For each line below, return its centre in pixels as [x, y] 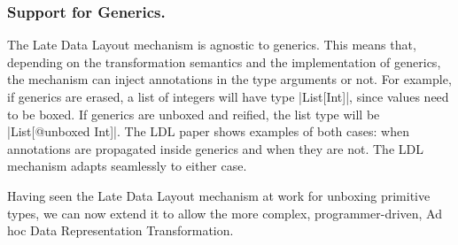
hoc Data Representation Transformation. [120, 230]
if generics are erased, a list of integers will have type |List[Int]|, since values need [228, 96]
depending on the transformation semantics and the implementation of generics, [224, 61]
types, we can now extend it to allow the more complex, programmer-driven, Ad [225, 213]
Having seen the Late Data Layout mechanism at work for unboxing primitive [219, 195]
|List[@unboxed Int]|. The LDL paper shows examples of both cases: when [208, 131]
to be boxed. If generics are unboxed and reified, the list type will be [194, 114]
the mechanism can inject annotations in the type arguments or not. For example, [229, 79]
